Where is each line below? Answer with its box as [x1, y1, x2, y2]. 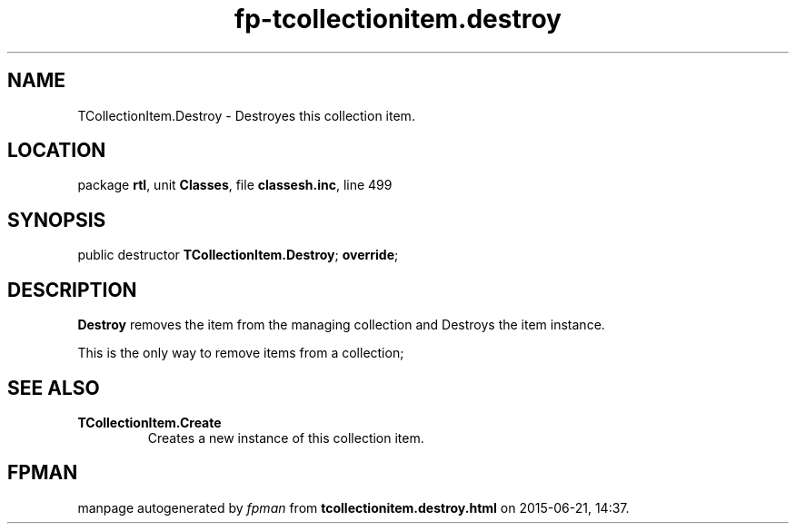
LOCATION [7, 139, 106, 162]
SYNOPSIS [7, 208, 106, 231]
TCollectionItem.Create [77, 414, 222, 430]
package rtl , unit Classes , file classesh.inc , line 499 [77, 177, 393, 193]
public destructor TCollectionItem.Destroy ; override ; [77, 247, 399, 263]
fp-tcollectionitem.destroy [234, 4, 562, 34]
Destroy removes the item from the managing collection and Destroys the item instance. [77, 317, 605, 333]
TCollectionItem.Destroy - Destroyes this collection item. [77, 107, 415, 123]
